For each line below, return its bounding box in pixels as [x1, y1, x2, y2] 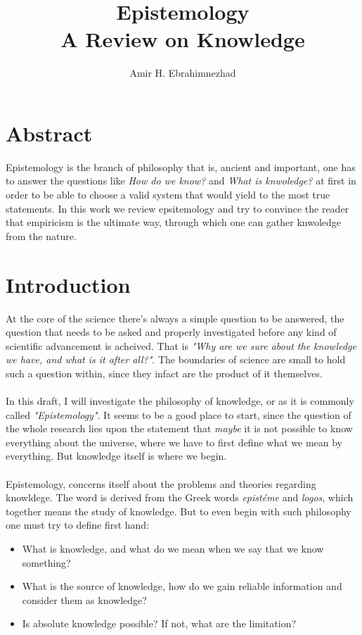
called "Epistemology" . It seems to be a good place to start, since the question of [6, 407, 351, 422]
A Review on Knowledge [60, 25, 305, 54]
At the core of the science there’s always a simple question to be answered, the [6, 310, 344, 325]
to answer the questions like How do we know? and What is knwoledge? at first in [6, 173, 356, 188]
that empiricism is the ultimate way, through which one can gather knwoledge [6, 215, 342, 230]
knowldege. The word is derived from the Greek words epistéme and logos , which [6, 490, 354, 505]
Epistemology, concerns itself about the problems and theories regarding [6, 476, 316, 491]
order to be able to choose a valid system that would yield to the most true [6, 187, 330, 202]
